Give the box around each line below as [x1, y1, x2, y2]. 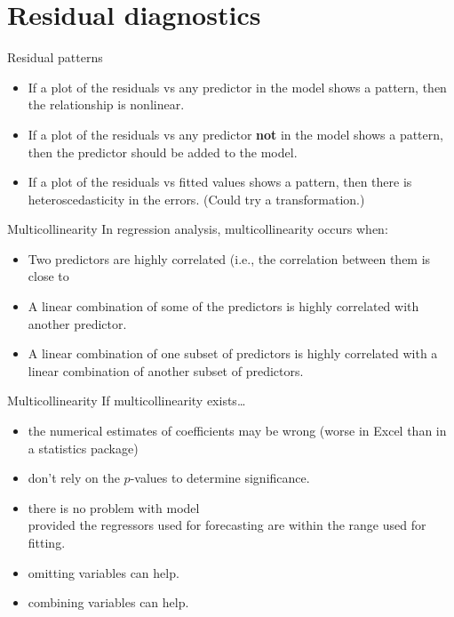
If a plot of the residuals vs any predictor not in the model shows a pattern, [28, 124, 443, 143]
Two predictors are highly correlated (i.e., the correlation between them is [28, 249, 431, 268]
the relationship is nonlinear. [28, 95, 185, 114]
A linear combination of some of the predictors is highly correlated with [28, 297, 419, 316]
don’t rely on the [28, 469, 120, 487]
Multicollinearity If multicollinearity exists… [7, 391, 246, 410]
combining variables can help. [28, 593, 189, 612]
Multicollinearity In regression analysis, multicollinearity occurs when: [7, 220, 388, 238]
